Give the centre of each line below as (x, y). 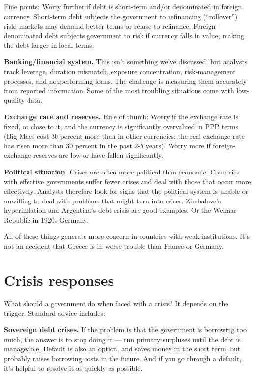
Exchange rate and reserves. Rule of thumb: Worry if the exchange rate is (121, 116)
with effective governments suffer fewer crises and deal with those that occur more (127, 181)
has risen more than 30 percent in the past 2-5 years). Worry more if (107, 145)
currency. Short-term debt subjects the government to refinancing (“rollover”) (121, 16)
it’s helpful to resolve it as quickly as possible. (73, 368)
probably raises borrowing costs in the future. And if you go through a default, (123, 358)
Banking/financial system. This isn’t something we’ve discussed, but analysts (126, 61)
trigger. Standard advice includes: (55, 313)
